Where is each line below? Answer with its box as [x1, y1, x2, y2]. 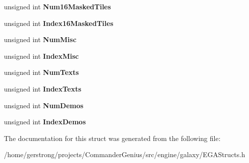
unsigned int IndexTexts [4, 83, 82, 93]
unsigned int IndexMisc [4, 50, 79, 61]
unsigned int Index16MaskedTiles [4, 18, 113, 28]
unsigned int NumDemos [4, 100, 84, 110]
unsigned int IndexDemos [4, 116, 86, 127]
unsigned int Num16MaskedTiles [4, 1, 111, 11]
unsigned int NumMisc [4, 34, 77, 45]
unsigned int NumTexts [4, 67, 79, 77]
